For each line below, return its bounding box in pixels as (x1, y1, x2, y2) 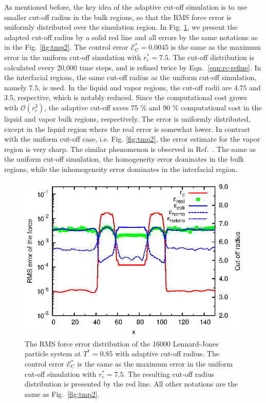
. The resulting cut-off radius (123, 368, 214, 379)
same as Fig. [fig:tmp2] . (25, 388, 100, 399)
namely (4, 82, 27, 92)
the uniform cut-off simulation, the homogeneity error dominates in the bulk (4, 153, 244, 164)
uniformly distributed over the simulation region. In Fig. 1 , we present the (4, 22, 238, 32)
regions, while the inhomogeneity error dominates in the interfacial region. (4, 163, 237, 174)
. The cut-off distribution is (168, 51, 254, 62)
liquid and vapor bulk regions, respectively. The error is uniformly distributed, (4, 113, 251, 124)
